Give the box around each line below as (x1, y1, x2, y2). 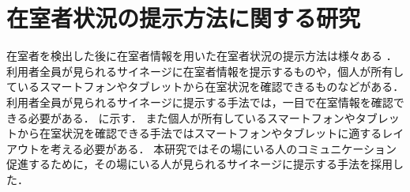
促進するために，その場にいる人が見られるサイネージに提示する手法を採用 (6, 156, 393, 172)
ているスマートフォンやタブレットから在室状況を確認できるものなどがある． (6, 78, 404, 95)
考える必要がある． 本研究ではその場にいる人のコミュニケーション (50, 140, 397, 156)
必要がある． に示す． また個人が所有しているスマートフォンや (28, 109, 355, 126)
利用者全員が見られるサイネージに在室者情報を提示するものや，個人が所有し (6, 62, 404, 79)
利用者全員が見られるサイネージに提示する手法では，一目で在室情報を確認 (6, 93, 393, 110)
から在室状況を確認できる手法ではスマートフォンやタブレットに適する (17, 125, 382, 141)
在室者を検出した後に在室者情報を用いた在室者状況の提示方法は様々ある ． (6, 47, 397, 64)
